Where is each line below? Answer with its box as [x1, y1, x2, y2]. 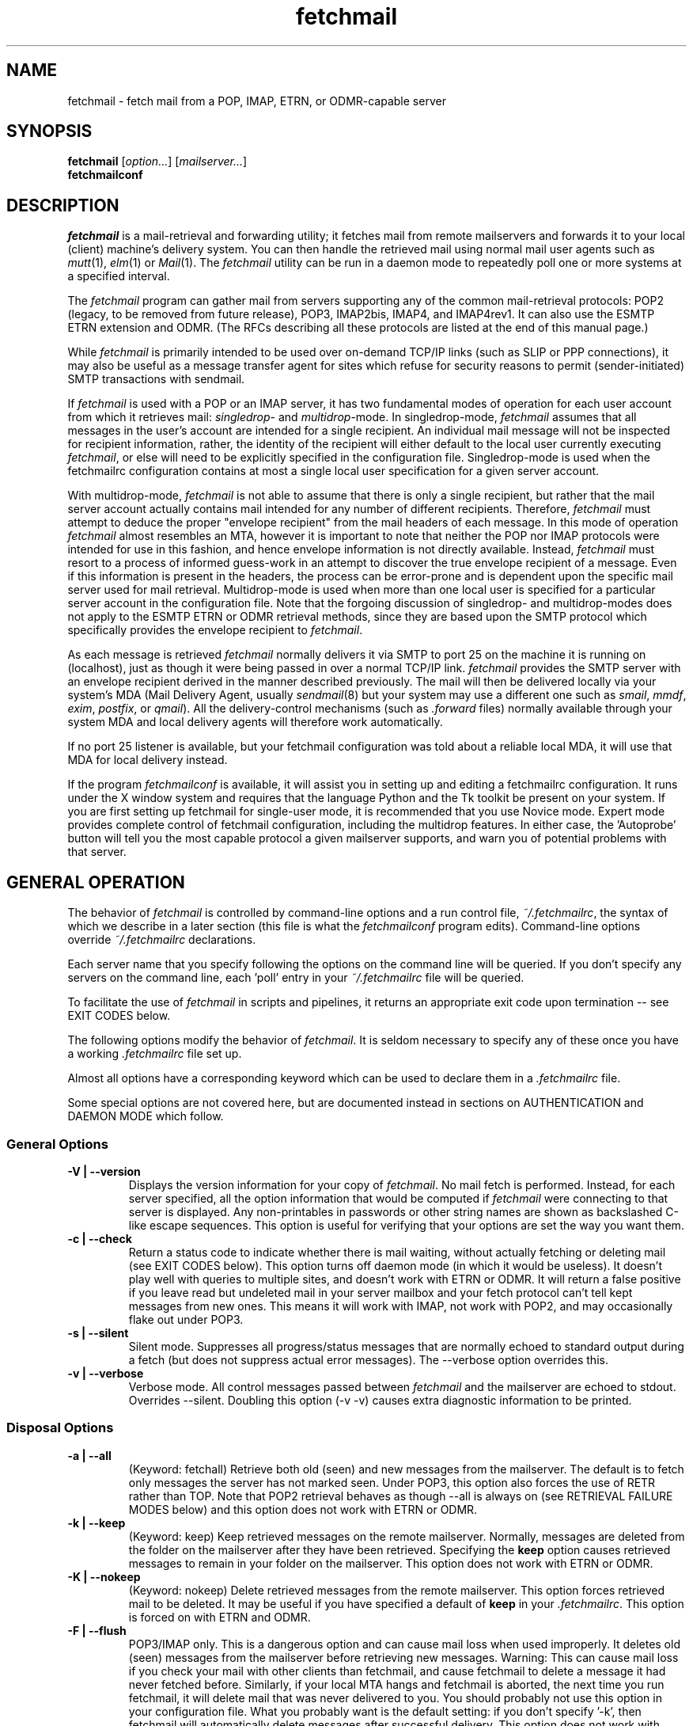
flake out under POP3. [128, 1312, 244, 1326]
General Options [6, 1135, 108, 1152]
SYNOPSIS [6, 121, 93, 142]
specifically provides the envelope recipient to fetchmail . [67, 623, 363, 637]
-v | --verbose [67, 1366, 144, 1380]
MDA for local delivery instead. [67, 753, 228, 767]
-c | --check [67, 1231, 132, 1245]
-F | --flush [67, 1623, 127, 1637]
